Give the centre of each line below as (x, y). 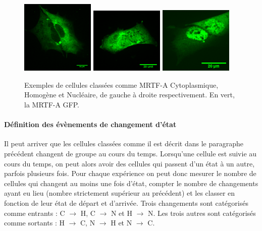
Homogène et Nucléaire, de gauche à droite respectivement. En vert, (129, 95)
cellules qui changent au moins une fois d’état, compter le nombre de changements (131, 183)
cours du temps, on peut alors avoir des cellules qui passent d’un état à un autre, (129, 163)
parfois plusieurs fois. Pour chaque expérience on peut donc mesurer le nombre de (130, 173)
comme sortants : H (34, 223)
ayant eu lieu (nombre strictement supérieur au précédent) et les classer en (120, 193)
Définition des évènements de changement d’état (90, 124)
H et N (121, 223)
